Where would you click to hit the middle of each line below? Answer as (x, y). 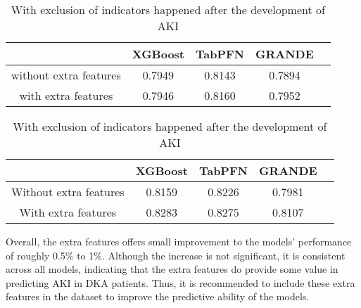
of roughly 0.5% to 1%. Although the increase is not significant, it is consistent (176, 255)
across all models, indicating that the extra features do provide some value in (172, 269)
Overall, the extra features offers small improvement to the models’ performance (179, 241)
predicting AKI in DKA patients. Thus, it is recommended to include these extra (180, 282)
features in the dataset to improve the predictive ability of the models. (158, 296)
